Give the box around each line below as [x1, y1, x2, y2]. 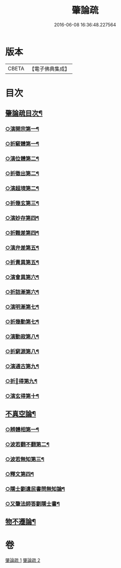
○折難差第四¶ [5, 229, 39, 236]
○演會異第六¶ [5, 274, 39, 281]
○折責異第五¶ [5, 259, 39, 266]
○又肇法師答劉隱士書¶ [5, 500, 60, 507]
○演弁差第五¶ [5, 244, 39, 251]
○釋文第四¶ [5, 470, 34, 477]
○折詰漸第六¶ [5, 289, 39, 296]
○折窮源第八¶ [5, 348, 39, 355]
